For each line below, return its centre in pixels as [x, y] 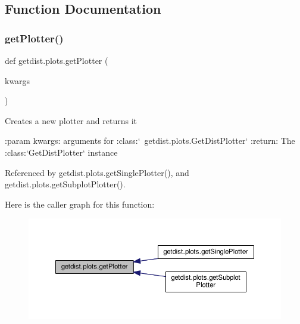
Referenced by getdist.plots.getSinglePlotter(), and [97, 172]
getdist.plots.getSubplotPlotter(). [65, 184]
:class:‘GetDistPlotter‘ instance [61, 152]
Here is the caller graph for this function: [80, 204]
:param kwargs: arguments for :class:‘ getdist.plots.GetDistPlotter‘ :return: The [150, 141]
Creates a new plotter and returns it [71, 120]
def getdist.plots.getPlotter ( [57, 60]
